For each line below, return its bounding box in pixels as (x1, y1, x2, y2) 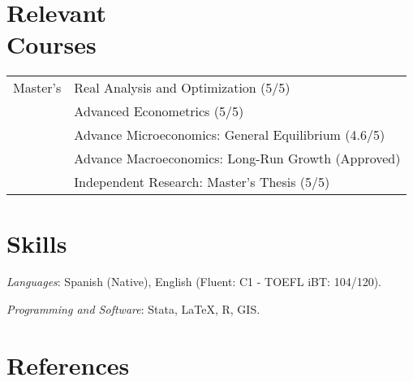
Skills (6, 226, 67, 259)
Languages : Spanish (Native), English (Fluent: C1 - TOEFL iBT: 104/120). (6, 273, 381, 290)
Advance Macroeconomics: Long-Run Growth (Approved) (74, 149, 401, 168)
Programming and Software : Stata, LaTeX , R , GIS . (6, 301, 260, 318)
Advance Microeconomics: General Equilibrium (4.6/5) (74, 125, 385, 145)
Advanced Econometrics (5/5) (74, 102, 244, 121)
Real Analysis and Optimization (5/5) (74, 78, 290, 98)
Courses (6, 28, 97, 61)
